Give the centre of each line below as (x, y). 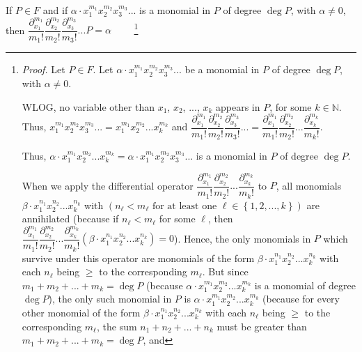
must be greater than (262, 326)
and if (55, 10)
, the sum (117, 326)
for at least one (184, 206)
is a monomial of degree (305, 285)
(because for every (301, 299)
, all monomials (309, 185)
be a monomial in (222, 69)
